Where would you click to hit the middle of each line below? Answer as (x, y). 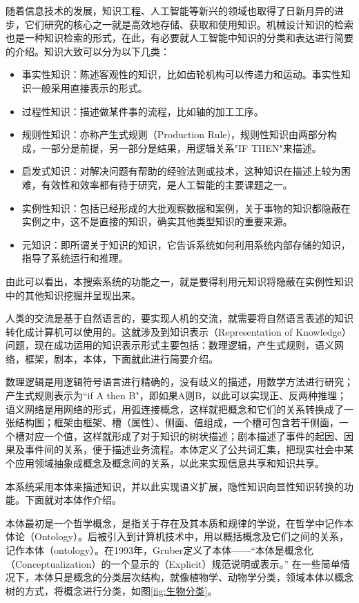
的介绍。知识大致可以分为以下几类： (88, 51)
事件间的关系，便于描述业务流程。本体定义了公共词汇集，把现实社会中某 (189, 449)
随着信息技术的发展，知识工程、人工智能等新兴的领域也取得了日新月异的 (170, 10)
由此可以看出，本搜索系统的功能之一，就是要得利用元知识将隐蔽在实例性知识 (179, 281)
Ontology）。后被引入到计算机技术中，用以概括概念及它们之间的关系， (192, 536)
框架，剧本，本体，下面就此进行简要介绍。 (121, 358)
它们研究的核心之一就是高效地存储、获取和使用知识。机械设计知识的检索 (189, 24)
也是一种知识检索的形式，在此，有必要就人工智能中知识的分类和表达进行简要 (179, 38)
